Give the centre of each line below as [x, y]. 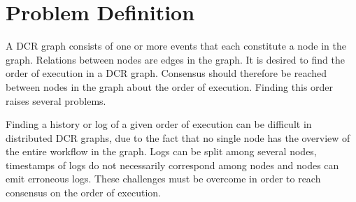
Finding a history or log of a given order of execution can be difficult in [159, 124]
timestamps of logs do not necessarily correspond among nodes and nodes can [172, 165]
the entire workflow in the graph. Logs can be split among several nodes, [161, 151]
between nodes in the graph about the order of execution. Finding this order [170, 86]
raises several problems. [56, 100]
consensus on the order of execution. [83, 193]
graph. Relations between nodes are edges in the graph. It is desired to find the [175, 59]
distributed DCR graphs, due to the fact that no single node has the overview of [178, 137]
